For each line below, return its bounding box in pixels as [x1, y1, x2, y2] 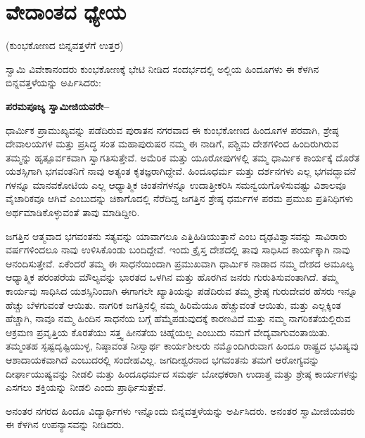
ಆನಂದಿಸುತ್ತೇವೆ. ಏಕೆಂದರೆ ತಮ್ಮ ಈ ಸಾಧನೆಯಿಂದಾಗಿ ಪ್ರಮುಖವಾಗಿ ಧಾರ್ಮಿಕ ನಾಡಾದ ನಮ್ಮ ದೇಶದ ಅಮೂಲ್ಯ [6, 255, 354, 270]
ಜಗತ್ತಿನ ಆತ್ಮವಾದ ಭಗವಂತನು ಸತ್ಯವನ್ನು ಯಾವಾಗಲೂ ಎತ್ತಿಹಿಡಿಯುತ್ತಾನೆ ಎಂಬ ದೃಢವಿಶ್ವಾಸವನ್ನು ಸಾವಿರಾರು [6, 228, 347, 243]
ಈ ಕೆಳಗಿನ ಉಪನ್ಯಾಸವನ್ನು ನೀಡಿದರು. [6, 417, 124, 432]
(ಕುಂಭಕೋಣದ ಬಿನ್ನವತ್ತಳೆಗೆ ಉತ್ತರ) [6, 38, 124, 53]
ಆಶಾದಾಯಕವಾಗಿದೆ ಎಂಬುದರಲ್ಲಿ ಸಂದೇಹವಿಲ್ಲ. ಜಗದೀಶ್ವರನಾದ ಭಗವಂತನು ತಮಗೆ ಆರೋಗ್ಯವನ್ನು [6, 352, 320, 366]
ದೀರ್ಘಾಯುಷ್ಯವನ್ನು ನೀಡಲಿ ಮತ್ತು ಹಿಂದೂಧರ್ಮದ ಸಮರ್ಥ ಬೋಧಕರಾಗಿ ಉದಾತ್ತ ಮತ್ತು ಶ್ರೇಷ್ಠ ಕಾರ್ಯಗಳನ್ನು [6, 366, 359, 380]
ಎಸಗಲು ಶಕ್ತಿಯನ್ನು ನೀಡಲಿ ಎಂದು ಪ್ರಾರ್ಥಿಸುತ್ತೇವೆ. [6, 380, 166, 394]
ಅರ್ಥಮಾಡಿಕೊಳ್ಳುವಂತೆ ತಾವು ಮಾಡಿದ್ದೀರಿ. [6, 205, 140, 220]
